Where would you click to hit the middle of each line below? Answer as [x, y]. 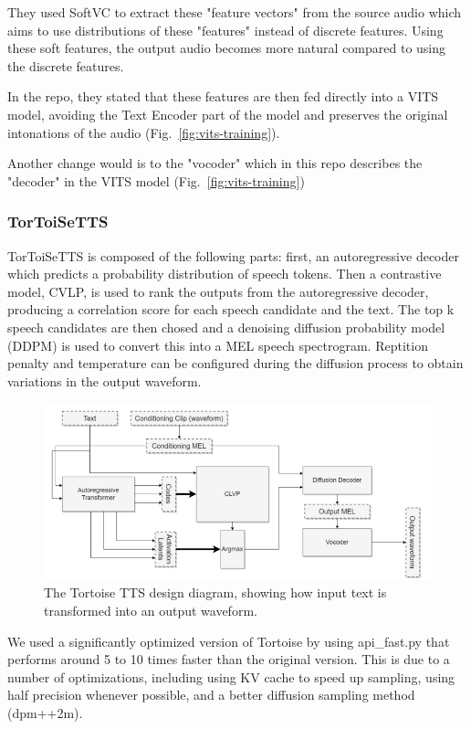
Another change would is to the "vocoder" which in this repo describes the [215, 163]
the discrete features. [66, 65]
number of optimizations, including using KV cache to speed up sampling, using [231, 676]
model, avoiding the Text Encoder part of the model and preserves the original [228, 114]
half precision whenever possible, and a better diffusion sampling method [211, 695]
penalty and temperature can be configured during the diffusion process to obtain [235, 363]
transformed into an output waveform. [151, 610]
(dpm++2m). [45, 712]
